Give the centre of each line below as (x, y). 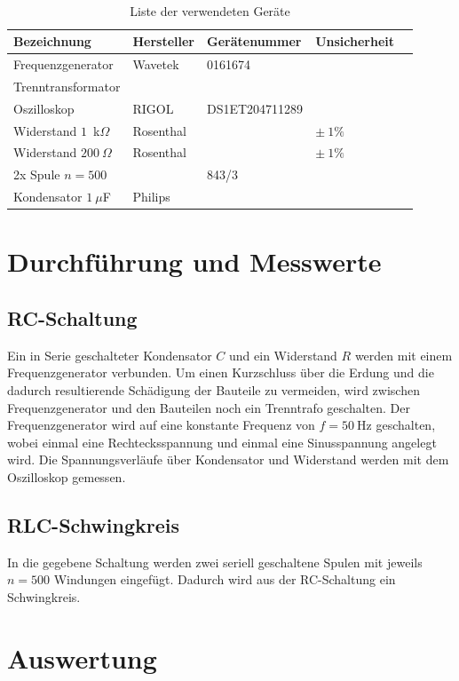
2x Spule (37, 174)
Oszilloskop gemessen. (67, 476)
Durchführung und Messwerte (194, 261)
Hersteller (163, 41)
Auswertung (82, 657)
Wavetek (156, 64)
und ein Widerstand (283, 355)
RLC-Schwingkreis (94, 524)
